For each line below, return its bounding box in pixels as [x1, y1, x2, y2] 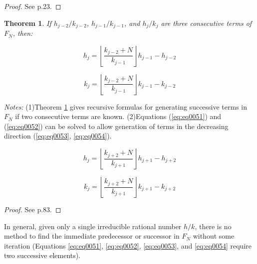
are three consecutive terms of [161, 17, 252, 28]
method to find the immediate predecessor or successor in [4, 231, 180, 241]
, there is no [195, 221, 232, 231]
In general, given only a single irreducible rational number [4, 221, 182, 231]
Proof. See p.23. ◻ [4, 1, 61, 11]
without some [193, 231, 235, 241]
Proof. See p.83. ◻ [4, 204, 61, 215]
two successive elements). [4, 250, 81, 261]
